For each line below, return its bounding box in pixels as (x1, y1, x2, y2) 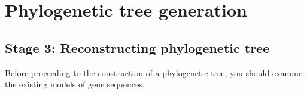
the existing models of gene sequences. (5, 78, 145, 90)
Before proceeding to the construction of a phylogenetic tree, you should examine (5, 66, 303, 79)
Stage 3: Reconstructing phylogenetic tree (5, 38, 270, 57)
